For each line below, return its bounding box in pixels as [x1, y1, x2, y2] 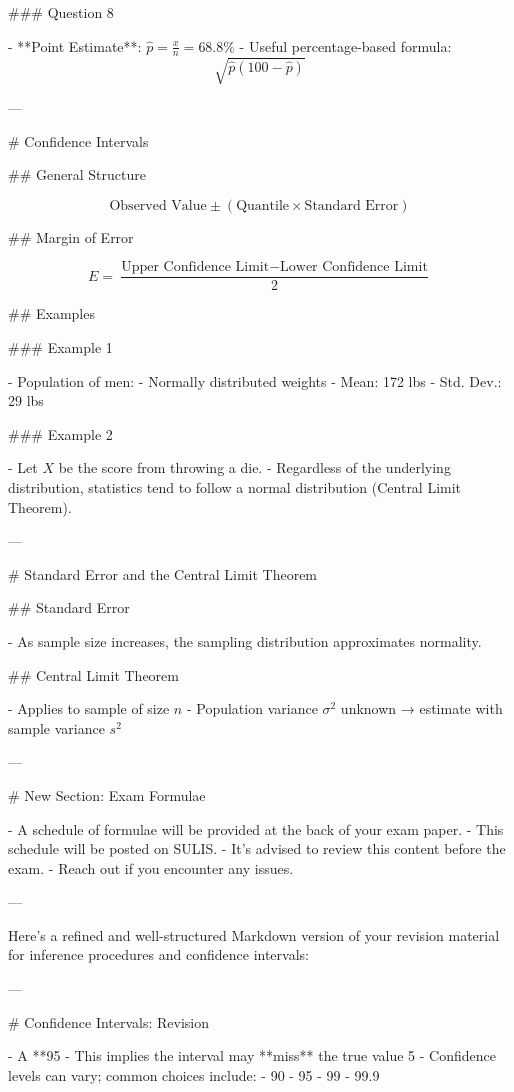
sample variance [8, 717, 105, 738]
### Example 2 [8, 423, 113, 444]
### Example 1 [8, 337, 113, 357]
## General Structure [8, 164, 146, 185]
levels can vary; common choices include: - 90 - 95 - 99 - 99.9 [8, 1064, 380, 1085]
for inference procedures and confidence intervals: [8, 944, 309, 965]
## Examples [8, 303, 95, 324]
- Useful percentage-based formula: [239, 35, 452, 56]
